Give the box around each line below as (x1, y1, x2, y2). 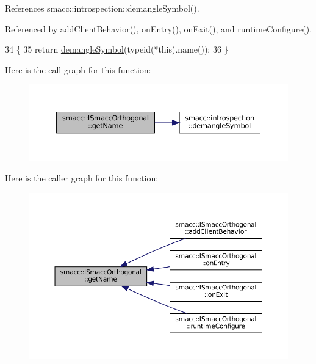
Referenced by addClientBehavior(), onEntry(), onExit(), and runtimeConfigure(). (5, 22, 312, 35)
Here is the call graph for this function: (5, 63, 151, 76)
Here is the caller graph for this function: (5, 172, 159, 184)
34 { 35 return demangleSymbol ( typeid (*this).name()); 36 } (5, 43, 229, 56)
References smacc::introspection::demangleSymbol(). (5, 2, 199, 14)
